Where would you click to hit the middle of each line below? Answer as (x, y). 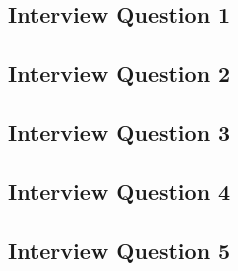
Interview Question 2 (119, 73)
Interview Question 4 (119, 190)
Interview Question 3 (119, 131)
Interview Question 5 (119, 249)
